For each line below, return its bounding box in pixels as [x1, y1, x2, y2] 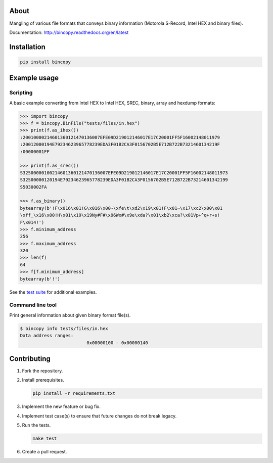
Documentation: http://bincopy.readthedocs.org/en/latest [9, 29, 129, 35]
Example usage [9, 74, 59, 82]
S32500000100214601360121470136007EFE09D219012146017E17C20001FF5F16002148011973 [20, 170, 229, 175]
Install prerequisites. [22, 377, 64, 383]
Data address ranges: [20, 333, 74, 339]
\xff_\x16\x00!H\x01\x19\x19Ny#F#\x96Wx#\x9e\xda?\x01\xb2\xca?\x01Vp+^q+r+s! [20, 212, 220, 218]
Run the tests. [22, 422, 51, 428]
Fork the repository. [22, 368, 63, 374]
